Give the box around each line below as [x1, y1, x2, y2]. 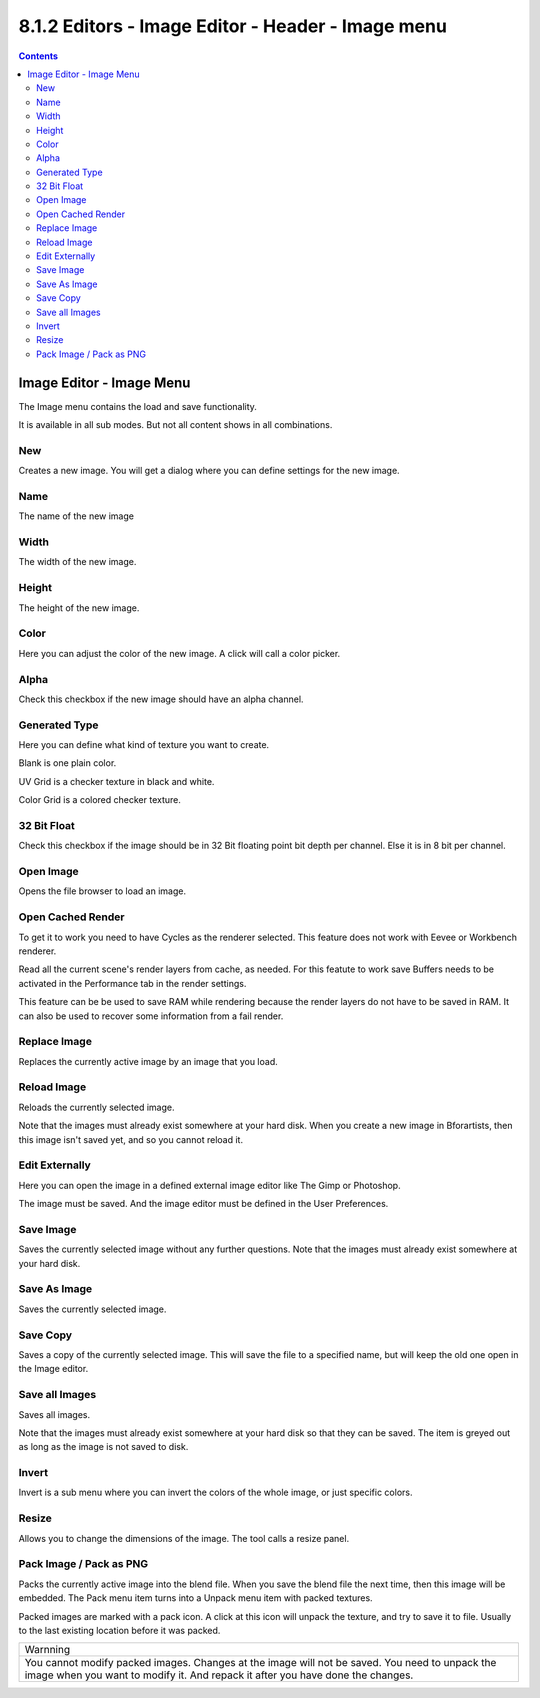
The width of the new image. [18, 556, 137, 568]
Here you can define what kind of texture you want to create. [18, 739, 270, 751]
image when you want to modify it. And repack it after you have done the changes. [24, 1668, 414, 1682]
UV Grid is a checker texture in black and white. [18, 775, 215, 787]
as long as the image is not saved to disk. [18, 1441, 189, 1453]
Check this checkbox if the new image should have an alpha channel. [18, 693, 304, 705]
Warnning [24, 1643, 70, 1657]
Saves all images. [18, 1408, 90, 1420]
